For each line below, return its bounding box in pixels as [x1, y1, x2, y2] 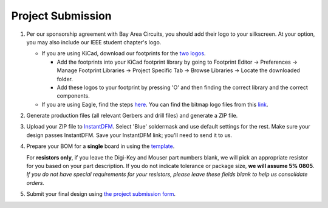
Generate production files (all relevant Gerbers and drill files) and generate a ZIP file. [26, 112, 238, 119]
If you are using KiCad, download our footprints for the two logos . [41, 50, 206, 57]
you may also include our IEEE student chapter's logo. [26, 38, 162, 45]
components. [56, 92, 91, 99]
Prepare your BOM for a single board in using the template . [26, 143, 175, 150]
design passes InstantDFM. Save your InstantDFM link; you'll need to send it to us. [26, 131, 233, 139]
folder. [56, 75, 73, 82]
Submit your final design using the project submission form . [26, 190, 176, 198]
